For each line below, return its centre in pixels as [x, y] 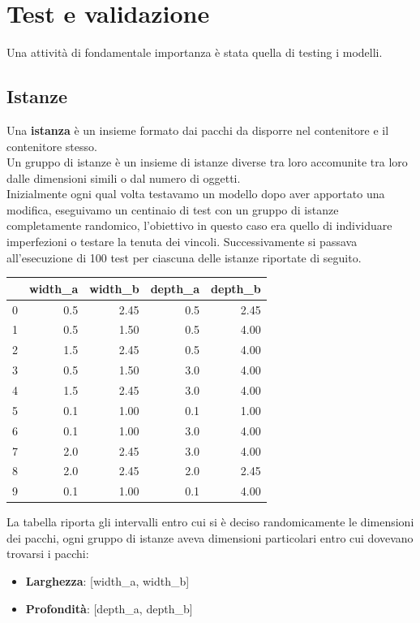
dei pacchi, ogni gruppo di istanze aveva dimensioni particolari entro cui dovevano [210, 537]
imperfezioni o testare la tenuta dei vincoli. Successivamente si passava [182, 242]
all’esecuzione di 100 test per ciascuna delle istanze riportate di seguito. [184, 257]
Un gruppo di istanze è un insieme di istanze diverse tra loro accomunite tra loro [207, 162]
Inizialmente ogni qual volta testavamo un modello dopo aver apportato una [196, 194]
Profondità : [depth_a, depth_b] [109, 608]
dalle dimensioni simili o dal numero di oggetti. [124, 177]
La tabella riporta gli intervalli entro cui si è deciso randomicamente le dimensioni [210, 522]
